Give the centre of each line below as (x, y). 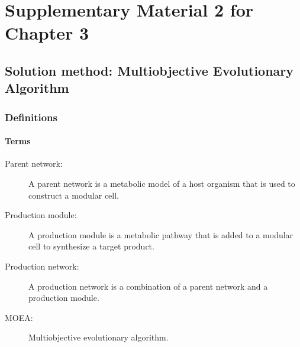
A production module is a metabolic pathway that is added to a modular (161, 234)
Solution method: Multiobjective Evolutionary (149, 70)
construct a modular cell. (74, 195)
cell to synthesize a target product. (91, 246)
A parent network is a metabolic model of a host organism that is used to (162, 183)
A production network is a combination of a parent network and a (148, 286)
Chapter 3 (47, 33)
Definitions (31, 117)
